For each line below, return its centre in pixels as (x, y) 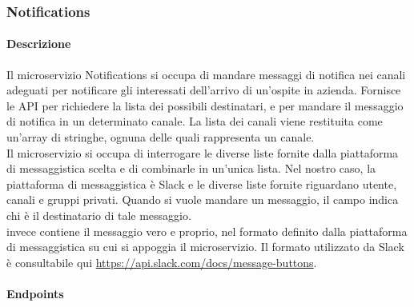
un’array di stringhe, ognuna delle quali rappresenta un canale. (161, 137)
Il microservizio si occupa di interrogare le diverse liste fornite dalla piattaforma (203, 152)
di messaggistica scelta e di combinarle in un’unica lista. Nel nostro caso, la (191, 168)
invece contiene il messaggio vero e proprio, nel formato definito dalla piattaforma (207, 231)
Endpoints (35, 293)
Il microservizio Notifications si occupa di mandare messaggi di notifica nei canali (206, 74)
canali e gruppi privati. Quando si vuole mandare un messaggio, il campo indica (203, 199)
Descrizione (39, 44)
